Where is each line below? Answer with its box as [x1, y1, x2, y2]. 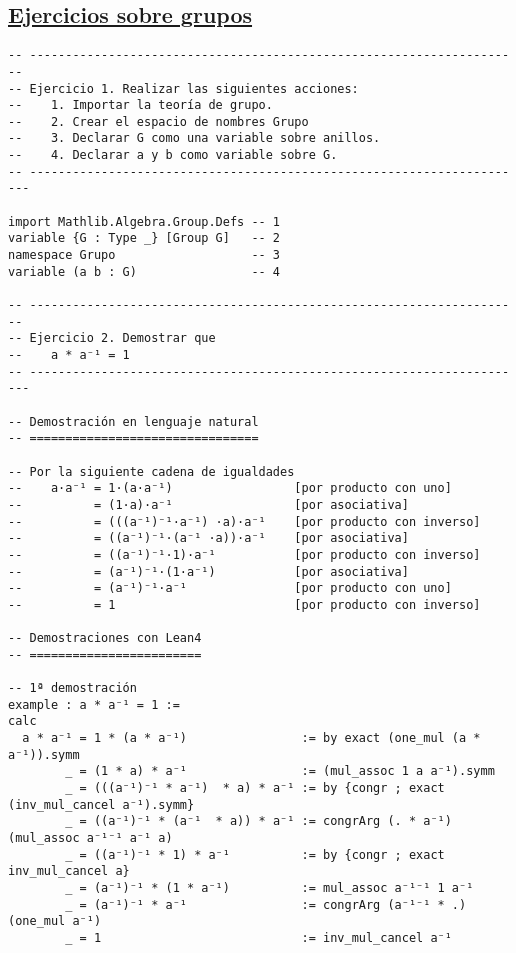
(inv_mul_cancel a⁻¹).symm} [8, 797, 195, 812]
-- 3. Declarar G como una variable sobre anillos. [8, 131, 381, 146]
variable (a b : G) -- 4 [8, 264, 281, 279]
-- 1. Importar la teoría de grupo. [8, 98, 273, 113]
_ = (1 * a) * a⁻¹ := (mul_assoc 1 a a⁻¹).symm [65, 764, 495, 779]
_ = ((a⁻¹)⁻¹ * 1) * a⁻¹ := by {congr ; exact [65, 847, 445, 862]
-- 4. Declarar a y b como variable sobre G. [8, 148, 338, 163]
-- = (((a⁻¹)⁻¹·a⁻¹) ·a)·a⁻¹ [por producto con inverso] [8, 514, 481, 529]
